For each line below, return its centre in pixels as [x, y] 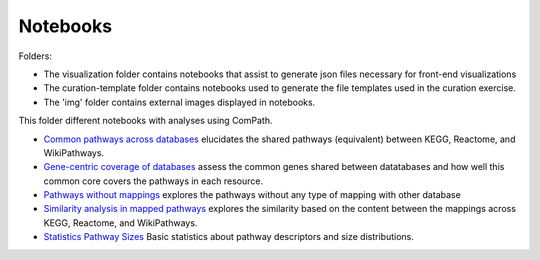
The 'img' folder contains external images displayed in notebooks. [179, 102]
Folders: [35, 56]
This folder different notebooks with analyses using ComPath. [145, 121]
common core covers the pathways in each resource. [153, 181]
